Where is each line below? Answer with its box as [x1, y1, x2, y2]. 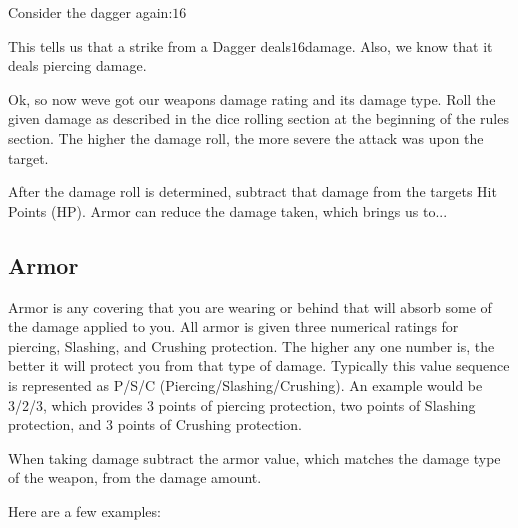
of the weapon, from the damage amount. [8, 467, 262, 488]
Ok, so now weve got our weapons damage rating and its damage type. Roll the [8, 88, 496, 109]
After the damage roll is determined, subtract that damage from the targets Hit [8, 181, 497, 202]
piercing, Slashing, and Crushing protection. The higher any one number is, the [8, 335, 495, 356]
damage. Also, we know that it [305, 35, 493, 56]
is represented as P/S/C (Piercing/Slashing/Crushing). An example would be [8, 374, 483, 395]
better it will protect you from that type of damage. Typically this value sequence [8, 355, 510, 376]
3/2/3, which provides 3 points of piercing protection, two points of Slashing [8, 394, 476, 415]
